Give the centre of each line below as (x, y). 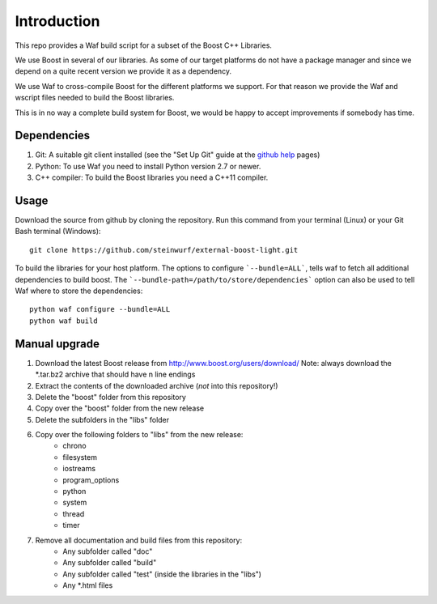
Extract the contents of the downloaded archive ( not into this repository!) (157, 385)
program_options (91, 480)
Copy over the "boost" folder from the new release (120, 408)
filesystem (80, 457)
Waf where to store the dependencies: (79, 291)
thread (74, 513)
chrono (74, 446)
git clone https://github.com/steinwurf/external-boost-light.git (164, 250)
